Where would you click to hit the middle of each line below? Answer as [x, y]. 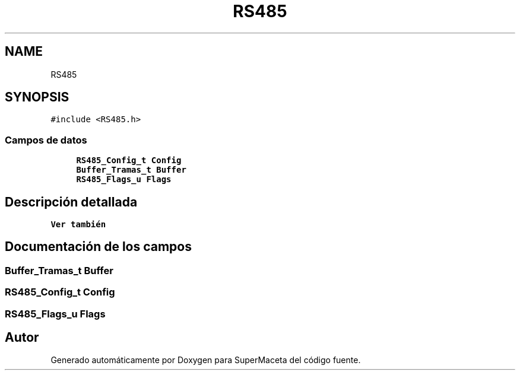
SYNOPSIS [37, 97]
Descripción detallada [71, 202]
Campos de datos [46, 140]
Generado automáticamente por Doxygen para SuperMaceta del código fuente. [206, 360]
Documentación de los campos [98, 247]
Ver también [78, 225]
